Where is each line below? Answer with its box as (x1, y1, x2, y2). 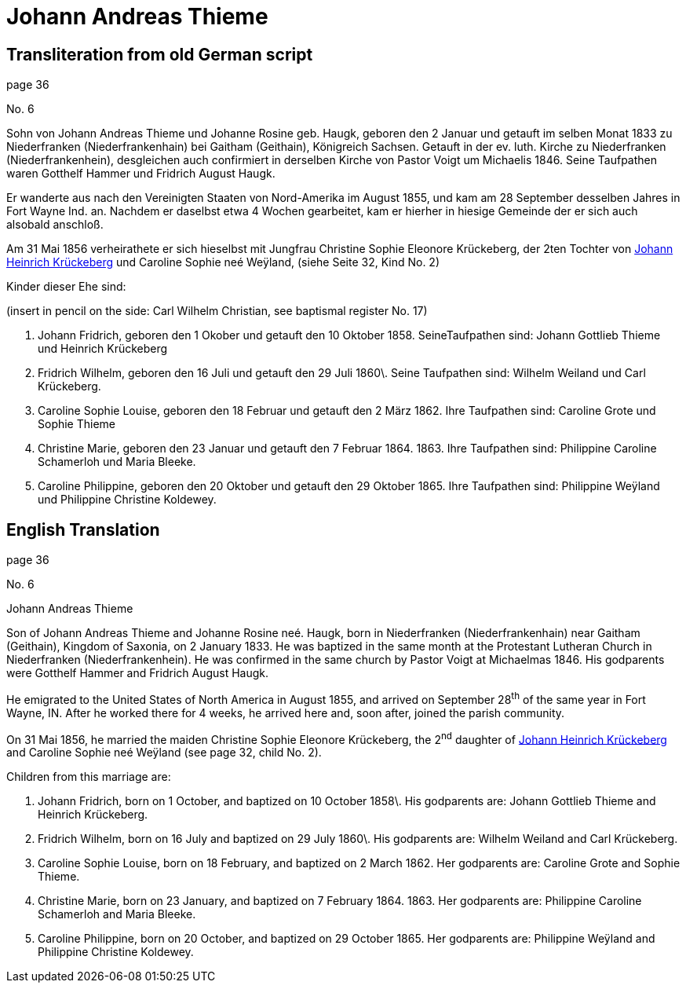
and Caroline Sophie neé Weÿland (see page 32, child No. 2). (6, 745, 322, 760)
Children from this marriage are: (6, 770, 171, 784)
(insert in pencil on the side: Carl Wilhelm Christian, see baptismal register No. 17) (6, 304, 428, 318)
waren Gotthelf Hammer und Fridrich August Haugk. (6, 167, 275, 181)
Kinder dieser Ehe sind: (6, 280, 126, 294)
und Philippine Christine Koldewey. (38, 493, 217, 507)
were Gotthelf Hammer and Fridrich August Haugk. (6, 666, 269, 680)
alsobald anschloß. (6, 218, 104, 232)
